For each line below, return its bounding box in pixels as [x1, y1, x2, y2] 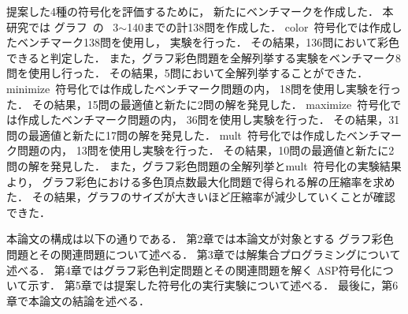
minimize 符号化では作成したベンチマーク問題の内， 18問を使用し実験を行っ [6, 80, 401, 96]
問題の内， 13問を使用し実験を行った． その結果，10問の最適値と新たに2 [17, 142, 395, 159]
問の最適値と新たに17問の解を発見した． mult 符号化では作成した [6, 126, 347, 143]
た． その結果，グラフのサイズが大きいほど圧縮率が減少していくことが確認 [6, 189, 395, 205]
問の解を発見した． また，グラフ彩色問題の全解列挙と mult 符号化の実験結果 [6, 157, 402, 174]
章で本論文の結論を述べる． [6, 292, 150, 308]
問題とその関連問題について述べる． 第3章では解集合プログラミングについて [6, 245, 401, 262]
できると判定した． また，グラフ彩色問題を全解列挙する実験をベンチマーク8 [6, 49, 402, 65]
